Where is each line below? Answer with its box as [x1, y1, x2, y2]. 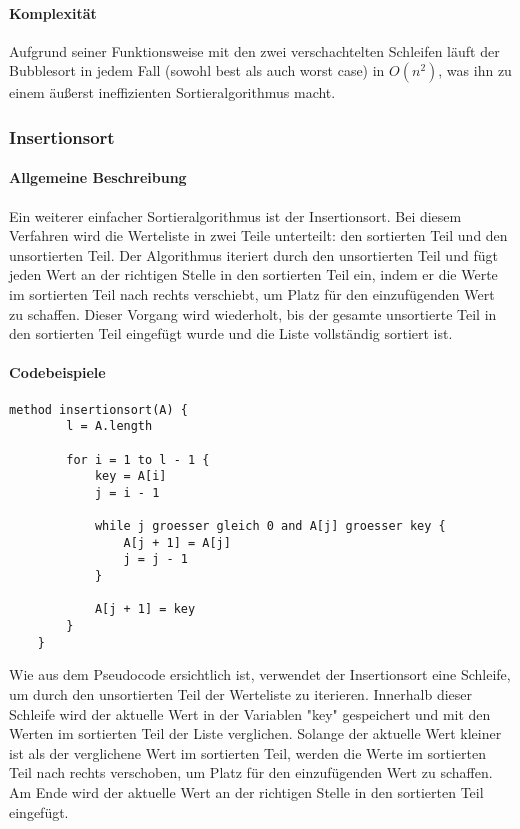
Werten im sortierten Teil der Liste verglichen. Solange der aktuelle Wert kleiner [9, 723, 502, 744]
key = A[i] [94, 469, 167, 484]
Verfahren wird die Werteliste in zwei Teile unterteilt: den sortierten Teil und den [9, 225, 508, 246]
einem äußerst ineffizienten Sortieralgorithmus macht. [9, 82, 336, 103]
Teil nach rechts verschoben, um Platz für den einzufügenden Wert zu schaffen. [9, 762, 493, 783]
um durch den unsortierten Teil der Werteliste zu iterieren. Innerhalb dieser [9, 684, 472, 705]
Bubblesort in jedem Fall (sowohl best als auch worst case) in [9, 60, 385, 81]
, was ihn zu [438, 60, 512, 81]
